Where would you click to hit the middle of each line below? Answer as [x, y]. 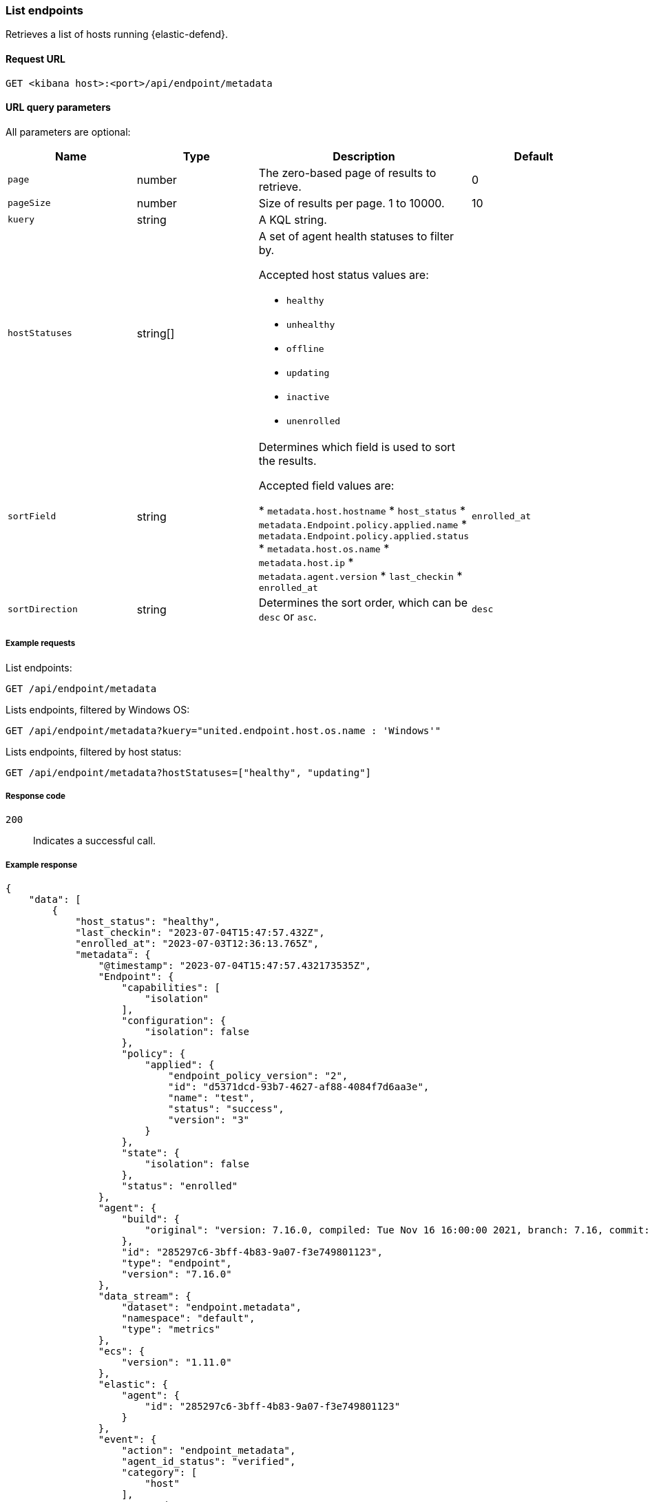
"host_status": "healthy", [148, 922]
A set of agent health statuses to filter [356, 236]
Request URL [35, 59]
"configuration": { [174, 1021]
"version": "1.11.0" [177, 1363]
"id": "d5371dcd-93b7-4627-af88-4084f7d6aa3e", [299, 1087]
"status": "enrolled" [180, 1186]
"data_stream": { [145, 1296]
